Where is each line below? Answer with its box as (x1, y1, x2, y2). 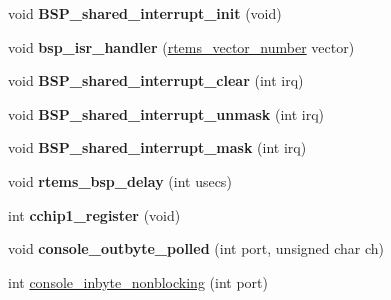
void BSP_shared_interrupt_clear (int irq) (8, 70, 304, 91)
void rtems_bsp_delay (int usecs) (8, 170, 232, 191)
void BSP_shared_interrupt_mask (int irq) (8, 137, 307, 158)
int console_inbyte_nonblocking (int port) (8, 271, 268, 292)
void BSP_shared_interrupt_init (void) (8, 3, 282, 23)
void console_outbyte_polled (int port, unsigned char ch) (8, 238, 385, 259)
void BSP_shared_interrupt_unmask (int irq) (8, 103, 325, 124)
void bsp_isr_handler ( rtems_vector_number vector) (8, 36, 355, 57)
